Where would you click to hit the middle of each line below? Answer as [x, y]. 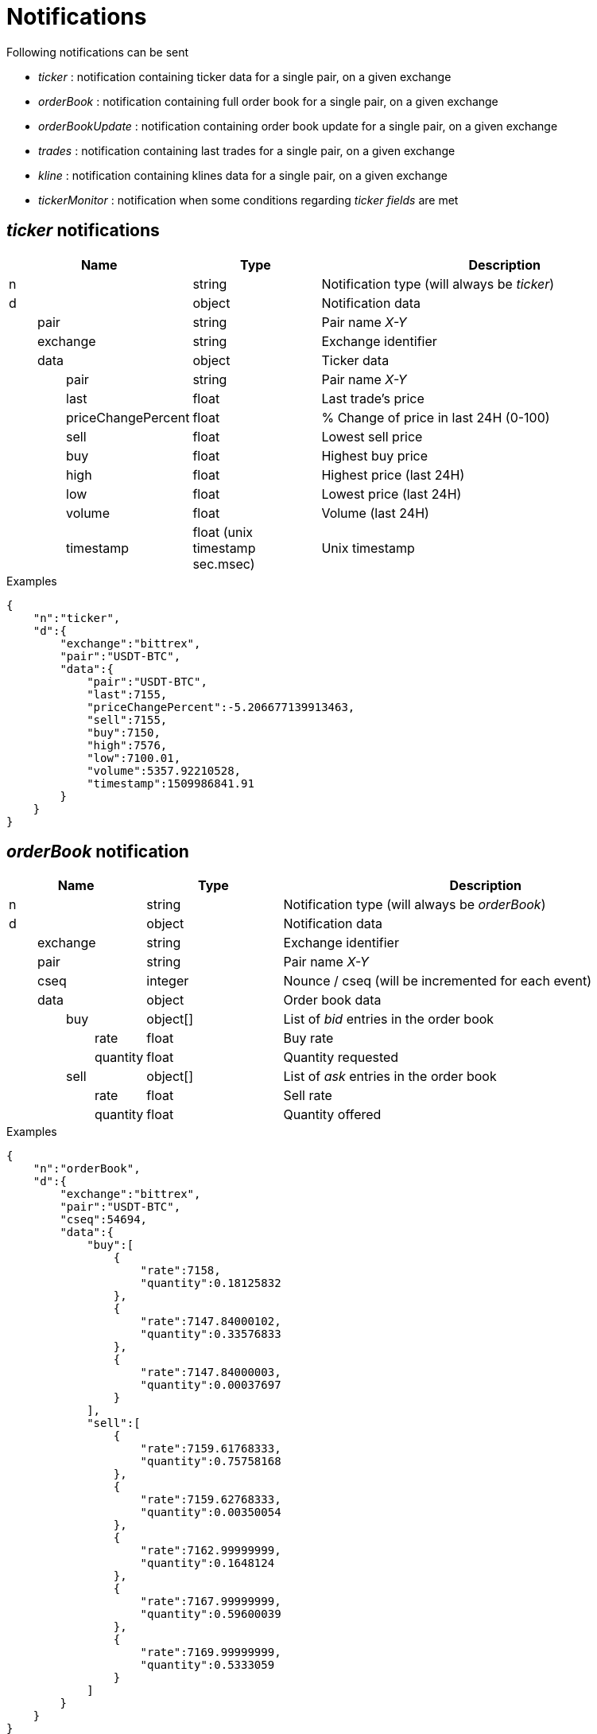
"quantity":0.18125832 [211, 1283]
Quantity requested [341, 1058]
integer [168, 981]
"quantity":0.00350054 [211, 1512]
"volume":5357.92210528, [164, 770]
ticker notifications [83, 231]
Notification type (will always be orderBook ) [415, 905]
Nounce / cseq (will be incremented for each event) [437, 981]
